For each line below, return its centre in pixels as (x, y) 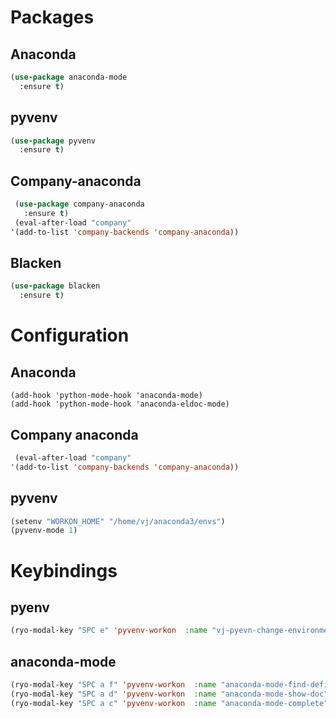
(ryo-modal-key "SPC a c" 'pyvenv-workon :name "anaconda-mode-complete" (169, 703)
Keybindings (64, 570)
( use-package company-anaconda (79, 204)
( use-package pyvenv (53, 141)
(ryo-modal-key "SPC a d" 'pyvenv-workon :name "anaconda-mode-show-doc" (169, 694)
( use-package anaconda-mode (69, 77)
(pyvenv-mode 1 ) (44, 531)
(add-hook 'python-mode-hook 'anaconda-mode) (106, 396)
